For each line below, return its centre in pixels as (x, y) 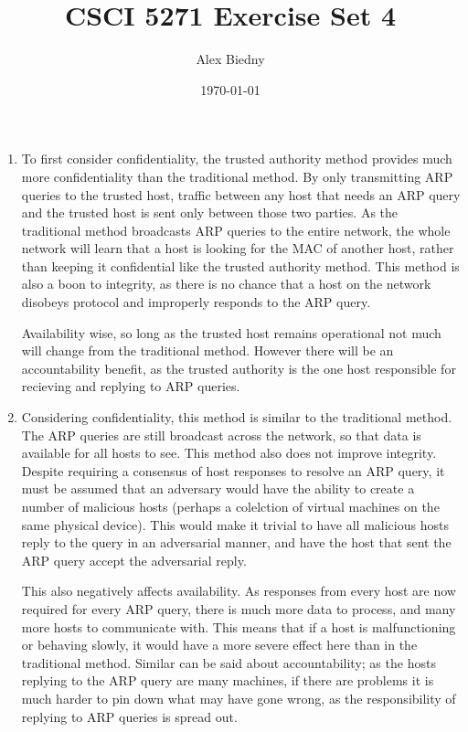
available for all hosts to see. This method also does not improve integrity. (229, 453)
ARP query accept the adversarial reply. (134, 560)
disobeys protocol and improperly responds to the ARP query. (196, 302)
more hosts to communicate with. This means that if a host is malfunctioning (239, 626)
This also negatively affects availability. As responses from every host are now (239, 591)
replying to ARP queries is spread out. (129, 716)
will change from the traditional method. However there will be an (207, 350)
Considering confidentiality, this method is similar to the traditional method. (237, 417)
